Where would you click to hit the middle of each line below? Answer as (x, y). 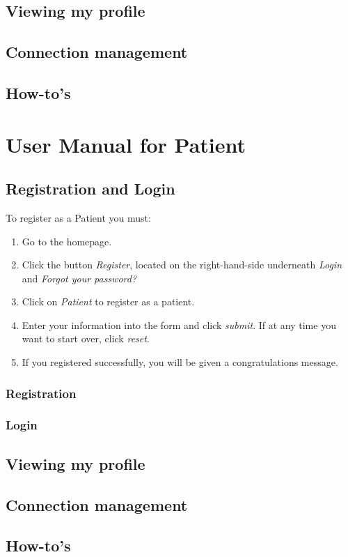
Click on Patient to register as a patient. (108, 302)
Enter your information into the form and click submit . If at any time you (179, 325)
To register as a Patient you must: (78, 217)
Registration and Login (90, 189)
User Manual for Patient (126, 144)
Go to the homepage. (67, 241)
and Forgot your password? (79, 278)
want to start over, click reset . (86, 338)
